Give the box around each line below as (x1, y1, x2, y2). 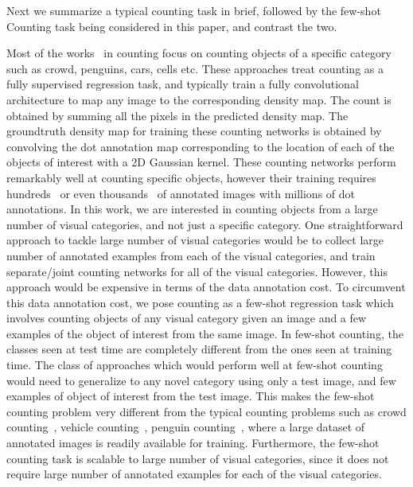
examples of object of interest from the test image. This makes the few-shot (6, 388, 375, 404)
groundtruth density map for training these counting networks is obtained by (6, 123, 382, 139)
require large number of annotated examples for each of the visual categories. (6, 466, 382, 482)
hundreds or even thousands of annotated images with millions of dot (6, 185, 355, 201)
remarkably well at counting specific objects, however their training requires (6, 169, 376, 185)
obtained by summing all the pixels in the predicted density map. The (6, 107, 349, 123)
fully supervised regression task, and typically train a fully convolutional (6, 76, 359, 92)
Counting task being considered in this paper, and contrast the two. (6, 18, 337, 34)
